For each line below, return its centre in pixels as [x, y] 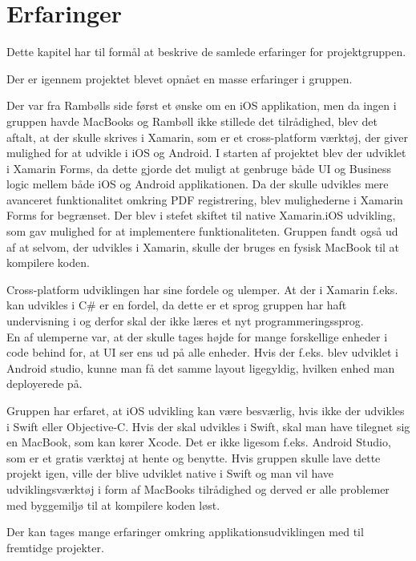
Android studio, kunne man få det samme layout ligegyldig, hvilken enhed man [201, 367]
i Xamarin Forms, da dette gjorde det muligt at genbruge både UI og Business [199, 168]
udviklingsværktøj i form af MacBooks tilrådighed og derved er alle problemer [198, 488]
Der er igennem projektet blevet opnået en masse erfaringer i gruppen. [180, 78]
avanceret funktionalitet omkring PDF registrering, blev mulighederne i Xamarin [205, 199]
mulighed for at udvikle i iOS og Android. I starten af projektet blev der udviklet [206, 153]
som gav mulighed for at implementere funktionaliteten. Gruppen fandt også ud [202, 231]
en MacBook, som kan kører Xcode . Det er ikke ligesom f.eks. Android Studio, [199, 442]
